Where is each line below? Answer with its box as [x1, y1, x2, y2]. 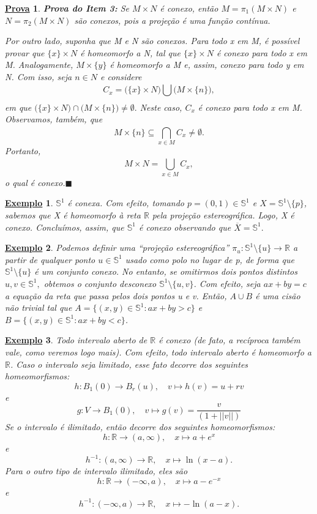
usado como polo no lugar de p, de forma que [125, 253, 294, 266]
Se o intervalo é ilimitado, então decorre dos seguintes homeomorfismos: [5, 420, 275, 433]
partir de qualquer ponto [5, 253, 95, 266]
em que [5, 100, 32, 113]
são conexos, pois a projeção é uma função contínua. [74, 13, 270, 26]
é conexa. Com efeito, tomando [67, 196, 185, 209]
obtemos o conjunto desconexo [43, 277, 157, 289]
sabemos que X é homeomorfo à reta [5, 208, 141, 221]
